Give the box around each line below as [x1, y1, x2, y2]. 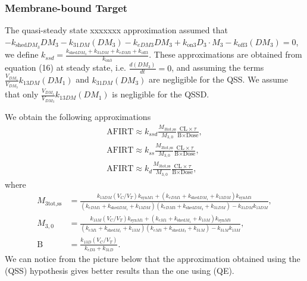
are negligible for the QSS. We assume [149, 73, 288, 86]
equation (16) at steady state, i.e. [5, 61, 126, 74]
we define [5, 48, 39, 61]
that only [5, 88, 39, 100]
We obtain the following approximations [5, 110, 151, 123]
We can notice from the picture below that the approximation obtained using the [5, 252, 300, 264]
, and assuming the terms [171, 61, 264, 74]
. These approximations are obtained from [149, 48, 302, 61]
